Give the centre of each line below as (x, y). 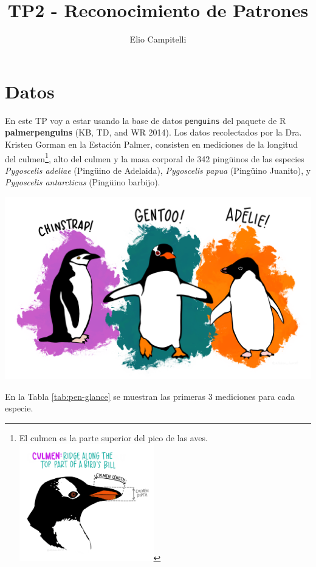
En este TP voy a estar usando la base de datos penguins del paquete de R (146, 120)
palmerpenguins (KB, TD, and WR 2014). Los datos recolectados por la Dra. (153, 132)
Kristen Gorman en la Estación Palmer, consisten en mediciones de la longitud (152, 144)
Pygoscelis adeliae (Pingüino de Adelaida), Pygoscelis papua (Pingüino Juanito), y (158, 170)
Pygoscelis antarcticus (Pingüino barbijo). (83, 182)
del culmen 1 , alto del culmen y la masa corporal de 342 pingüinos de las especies (155, 157)
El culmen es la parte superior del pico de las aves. (113, 437)
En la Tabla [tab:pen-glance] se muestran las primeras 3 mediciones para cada (150, 396)
